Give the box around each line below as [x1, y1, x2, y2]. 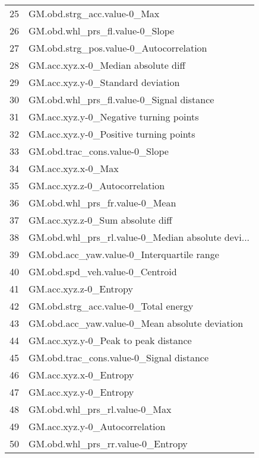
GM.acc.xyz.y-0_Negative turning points [29, 110, 199, 123]
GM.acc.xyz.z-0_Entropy [29, 282, 133, 295]
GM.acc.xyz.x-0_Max [29, 161, 119, 175]
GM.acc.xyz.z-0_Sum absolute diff [29, 213, 172, 227]
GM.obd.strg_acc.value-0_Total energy [29, 299, 194, 313]
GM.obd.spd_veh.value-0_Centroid [29, 265, 177, 278]
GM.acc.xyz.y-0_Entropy [29, 385, 134, 399]
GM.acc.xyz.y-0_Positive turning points [29, 127, 195, 141]
